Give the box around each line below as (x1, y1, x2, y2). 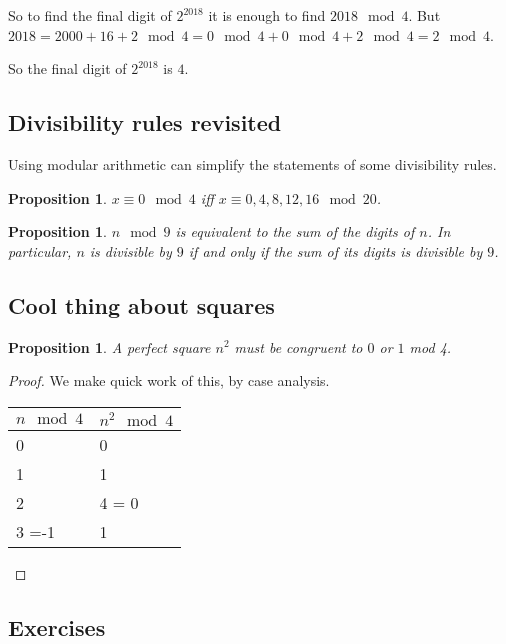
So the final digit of (8, 58, 127, 79)
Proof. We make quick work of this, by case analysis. (8, 370, 330, 391)
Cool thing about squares (8, 289, 275, 320)
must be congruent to (234, 336, 363, 357)
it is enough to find (208, 5, 326, 25)
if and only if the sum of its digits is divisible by (188, 240, 483, 261)
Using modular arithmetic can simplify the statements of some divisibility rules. (8, 153, 497, 174)
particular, (8, 240, 72, 261)
